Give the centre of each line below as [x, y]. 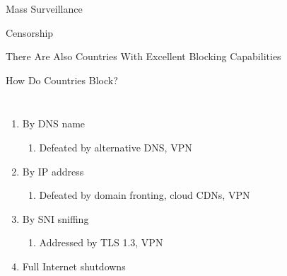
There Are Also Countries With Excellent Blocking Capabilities [143, 56]
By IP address [53, 171]
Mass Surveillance [44, 8]
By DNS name [54, 123]
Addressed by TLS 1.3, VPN [101, 242]
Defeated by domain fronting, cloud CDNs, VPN [145, 195]
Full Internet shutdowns [74, 266]
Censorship [30, 32]
